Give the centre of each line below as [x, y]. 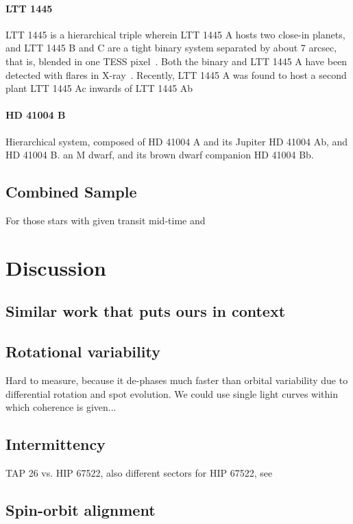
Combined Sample [71, 192]
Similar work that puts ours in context [146, 311]
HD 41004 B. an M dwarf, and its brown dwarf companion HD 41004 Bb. [160, 155]
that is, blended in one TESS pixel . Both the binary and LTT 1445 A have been [176, 61]
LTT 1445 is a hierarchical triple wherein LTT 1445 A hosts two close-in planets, [175, 34]
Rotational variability [83, 352]
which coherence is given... [61, 407]
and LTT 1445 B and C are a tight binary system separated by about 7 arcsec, [171, 48]
